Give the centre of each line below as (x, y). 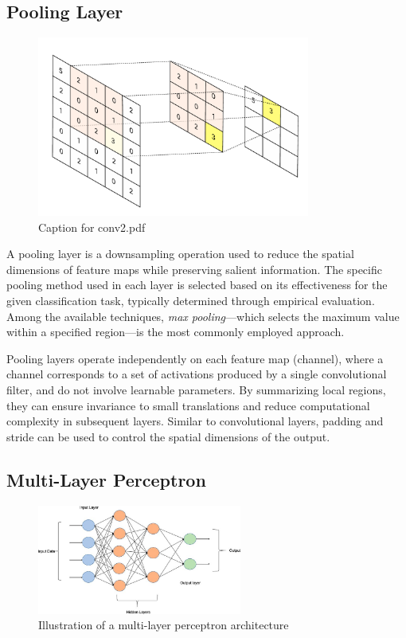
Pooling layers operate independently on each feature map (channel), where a (195, 358)
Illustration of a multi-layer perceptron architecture (164, 625)
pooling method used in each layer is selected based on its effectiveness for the (197, 285)
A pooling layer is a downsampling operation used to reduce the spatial (180, 254)
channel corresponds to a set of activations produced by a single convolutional (197, 374)
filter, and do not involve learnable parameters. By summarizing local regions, (196, 390)
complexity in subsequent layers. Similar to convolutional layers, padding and (195, 421)
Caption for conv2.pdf (92, 227)
